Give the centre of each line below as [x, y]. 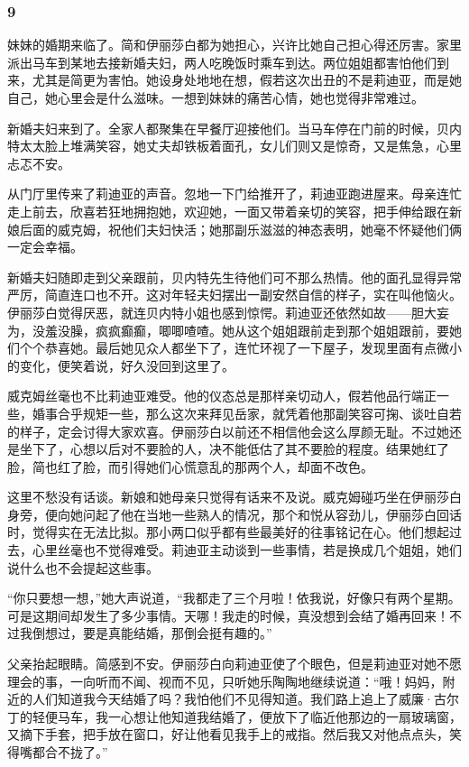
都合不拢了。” [70, 752]
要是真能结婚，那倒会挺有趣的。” [177, 633]
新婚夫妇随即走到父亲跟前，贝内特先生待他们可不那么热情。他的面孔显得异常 [234, 277]
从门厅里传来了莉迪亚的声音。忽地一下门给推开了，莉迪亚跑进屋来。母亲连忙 [234, 194]
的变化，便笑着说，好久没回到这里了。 [121, 365]
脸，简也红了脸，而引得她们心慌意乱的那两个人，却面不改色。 [190, 466]
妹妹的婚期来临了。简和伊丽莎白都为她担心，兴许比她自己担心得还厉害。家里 [234, 45]
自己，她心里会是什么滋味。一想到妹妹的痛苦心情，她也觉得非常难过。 [216, 97]
